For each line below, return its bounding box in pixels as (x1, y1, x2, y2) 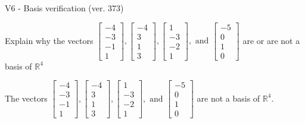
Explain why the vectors (5, 34, 94, 46)
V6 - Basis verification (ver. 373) (5, 2, 124, 14)
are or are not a (242, 34, 300, 46)
